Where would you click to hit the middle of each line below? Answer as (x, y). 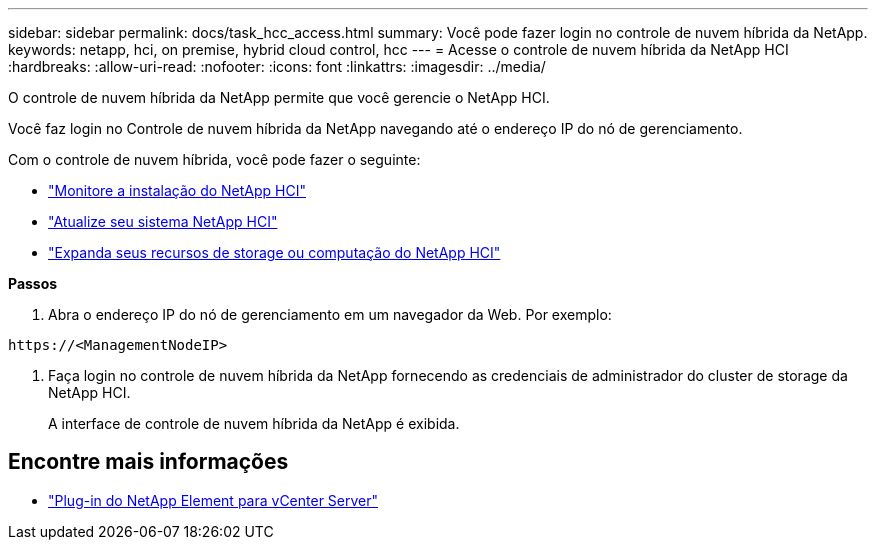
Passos (33, 283)
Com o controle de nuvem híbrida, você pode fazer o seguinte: (214, 159)
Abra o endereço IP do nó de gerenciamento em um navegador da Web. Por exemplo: (330, 314)
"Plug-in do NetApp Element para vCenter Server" (213, 500)
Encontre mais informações (148, 462)
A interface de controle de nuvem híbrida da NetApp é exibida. (254, 423)
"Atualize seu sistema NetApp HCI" (163, 221)
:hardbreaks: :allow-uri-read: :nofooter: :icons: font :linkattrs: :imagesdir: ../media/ (277, 66)
